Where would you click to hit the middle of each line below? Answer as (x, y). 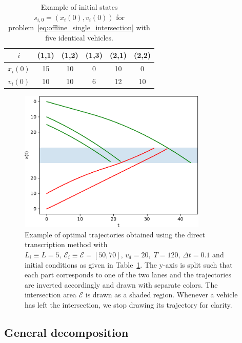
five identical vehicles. (79, 37)
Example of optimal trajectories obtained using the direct (115, 234)
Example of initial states (79, 7)
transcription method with (66, 244)
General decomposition (66, 332)
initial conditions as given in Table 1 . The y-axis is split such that (129, 264)
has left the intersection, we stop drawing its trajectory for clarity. (128, 304)
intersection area (51, 295)
